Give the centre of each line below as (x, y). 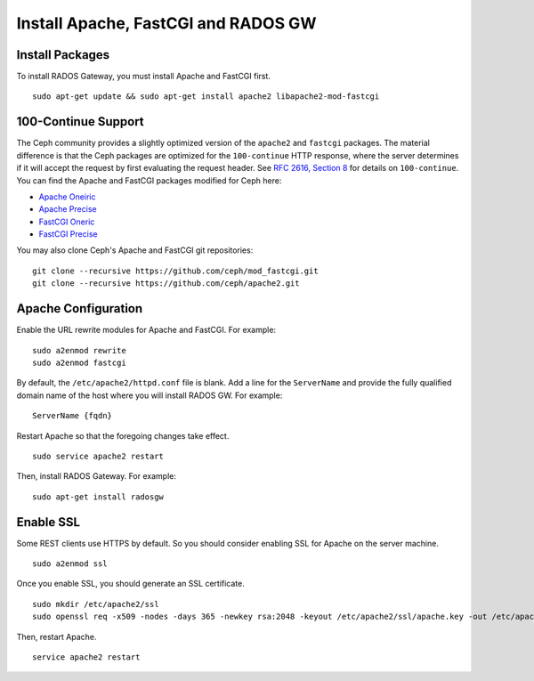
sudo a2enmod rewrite (79, 350)
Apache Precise (68, 209)
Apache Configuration (80, 308)
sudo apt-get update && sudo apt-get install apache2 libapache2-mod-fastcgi (206, 97)
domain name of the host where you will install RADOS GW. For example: (150, 395)
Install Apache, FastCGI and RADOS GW (166, 23)
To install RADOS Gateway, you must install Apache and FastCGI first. (144, 77)
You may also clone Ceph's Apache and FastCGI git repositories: (135, 250)
